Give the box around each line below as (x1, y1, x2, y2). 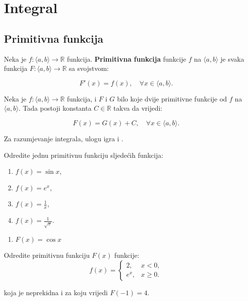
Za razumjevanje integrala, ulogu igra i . (4, 133, 123, 143)
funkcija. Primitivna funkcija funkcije (66, 53, 186, 64)
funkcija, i (66, 93, 97, 103)
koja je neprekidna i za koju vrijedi (4, 287, 108, 297)
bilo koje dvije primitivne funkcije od (117, 93, 227, 103)
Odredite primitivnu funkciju (4, 250, 90, 260)
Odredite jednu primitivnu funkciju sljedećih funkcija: (4, 150, 164, 160)
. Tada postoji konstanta (18, 103, 92, 113)
